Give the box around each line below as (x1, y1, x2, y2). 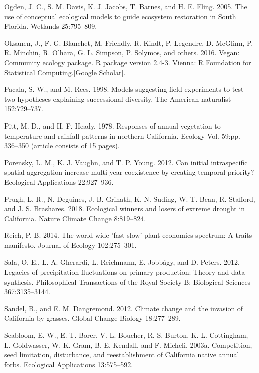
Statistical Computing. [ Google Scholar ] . (4, 67, 126, 77)
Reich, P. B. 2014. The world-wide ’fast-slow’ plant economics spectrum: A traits (4, 230, 252, 240)
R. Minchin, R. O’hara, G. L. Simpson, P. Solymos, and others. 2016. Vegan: (4, 47, 240, 58)
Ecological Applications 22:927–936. (4, 176, 114, 187)
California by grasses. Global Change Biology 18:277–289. (4, 313, 181, 323)
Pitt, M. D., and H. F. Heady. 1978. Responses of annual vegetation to (4, 120, 221, 131)
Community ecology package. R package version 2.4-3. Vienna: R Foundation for (4, 57, 251, 67)
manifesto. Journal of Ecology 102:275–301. (4, 239, 137, 250)
